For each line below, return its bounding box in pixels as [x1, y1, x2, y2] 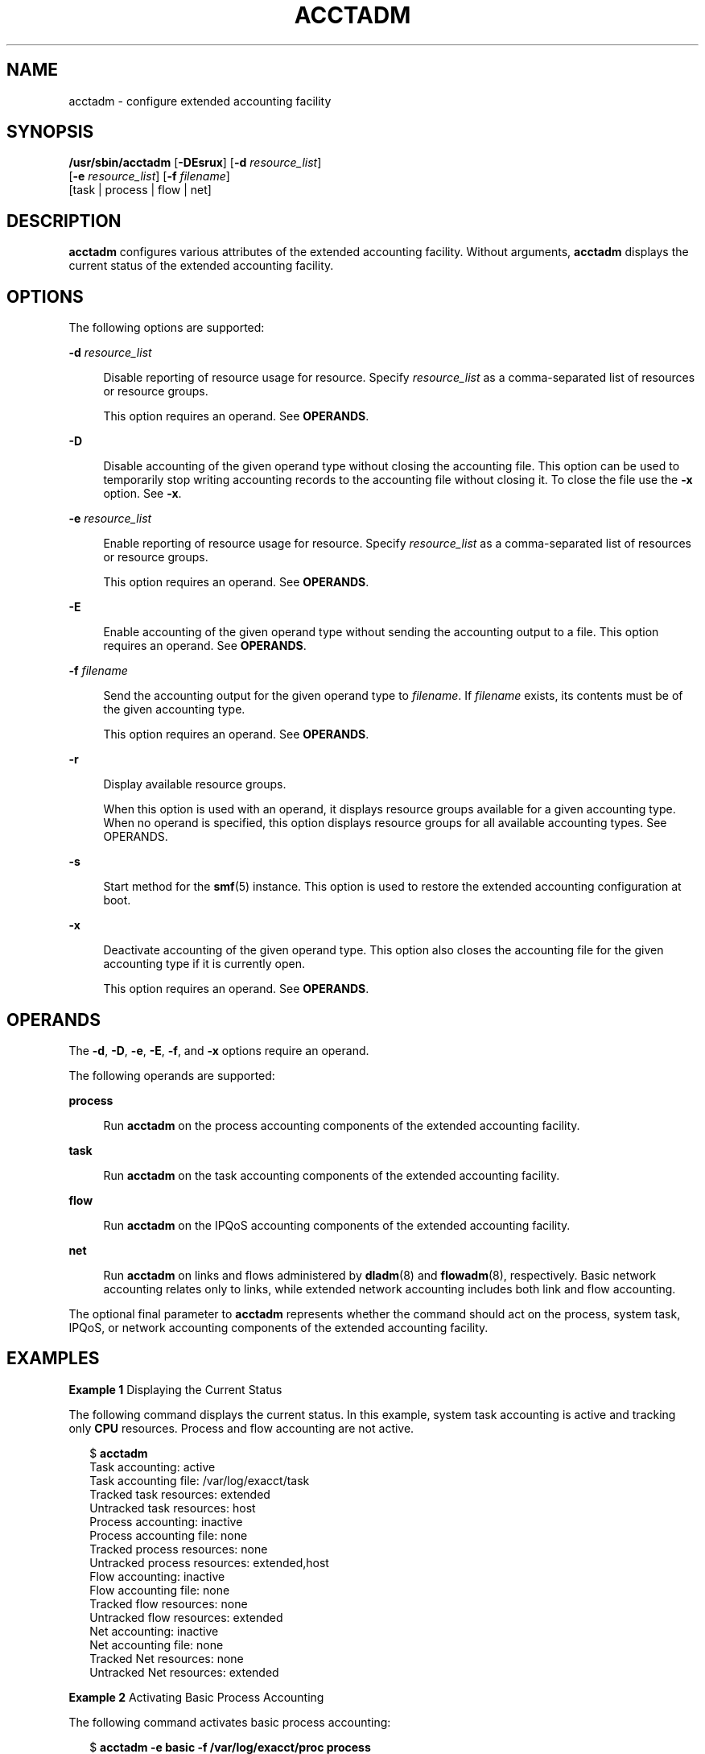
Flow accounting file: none [89, 1582, 230, 1597]
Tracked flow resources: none [89, 1596, 248, 1611]
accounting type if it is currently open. [103, 957, 306, 971]
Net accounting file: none [89, 1637, 224, 1652]
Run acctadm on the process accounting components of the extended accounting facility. [103, 1118, 580, 1132]
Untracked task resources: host [89, 1500, 256, 1515]
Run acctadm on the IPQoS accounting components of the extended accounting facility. [103, 1218, 571, 1232]
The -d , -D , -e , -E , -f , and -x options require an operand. [68, 1043, 369, 1057]
